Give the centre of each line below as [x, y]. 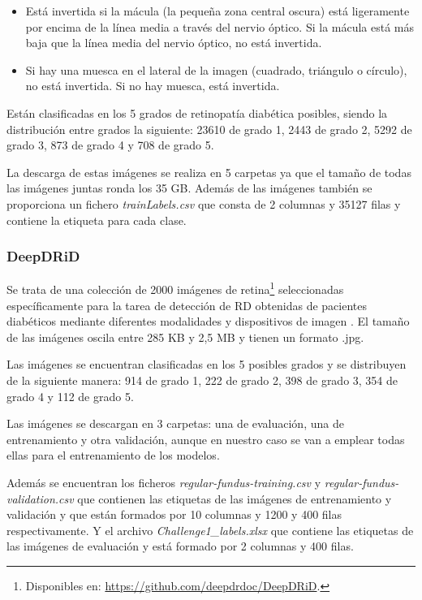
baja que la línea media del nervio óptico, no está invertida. [174, 43]
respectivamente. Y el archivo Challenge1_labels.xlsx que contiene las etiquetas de [210, 530]
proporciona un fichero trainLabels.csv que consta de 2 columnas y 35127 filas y [204, 203]
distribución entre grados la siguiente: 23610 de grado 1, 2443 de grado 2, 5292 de [209, 129]
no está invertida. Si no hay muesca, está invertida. [153, 86]
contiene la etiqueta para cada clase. [97, 220]
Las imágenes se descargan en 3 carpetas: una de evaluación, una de [175, 423]
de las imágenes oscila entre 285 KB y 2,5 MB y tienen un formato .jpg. [185, 337]
